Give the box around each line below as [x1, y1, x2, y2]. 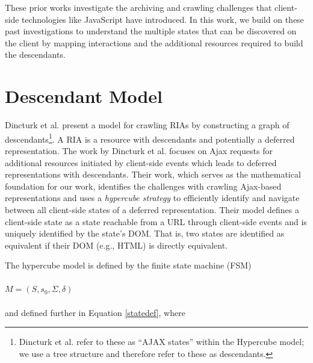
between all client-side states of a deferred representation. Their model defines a [5, 203, 299, 216]
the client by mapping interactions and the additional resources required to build [5, 36, 303, 49]
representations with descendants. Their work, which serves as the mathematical [5, 168, 301, 181]
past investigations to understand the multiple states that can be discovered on [5, 25, 297, 37]
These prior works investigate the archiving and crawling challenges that [5, 1, 272, 13]
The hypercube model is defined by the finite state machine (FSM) [5, 259, 252, 271]
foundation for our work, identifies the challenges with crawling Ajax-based [5, 179, 282, 192]
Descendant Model [5, 84, 163, 108]
